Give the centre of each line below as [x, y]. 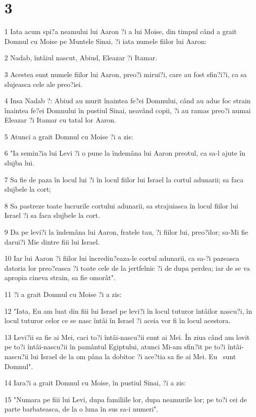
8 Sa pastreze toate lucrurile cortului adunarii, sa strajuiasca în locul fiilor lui [121, 205]
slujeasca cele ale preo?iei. [44, 84]
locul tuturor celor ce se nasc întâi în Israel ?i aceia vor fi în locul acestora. [118, 320]
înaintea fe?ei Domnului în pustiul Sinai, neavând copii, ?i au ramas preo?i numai [128, 110]
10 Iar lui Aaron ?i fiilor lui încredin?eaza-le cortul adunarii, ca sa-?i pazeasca [122, 258]
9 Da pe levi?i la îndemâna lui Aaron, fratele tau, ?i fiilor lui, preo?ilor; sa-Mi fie [127, 232]
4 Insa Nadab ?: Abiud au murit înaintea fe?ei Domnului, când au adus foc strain [128, 101]
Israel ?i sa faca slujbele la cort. [52, 215]
